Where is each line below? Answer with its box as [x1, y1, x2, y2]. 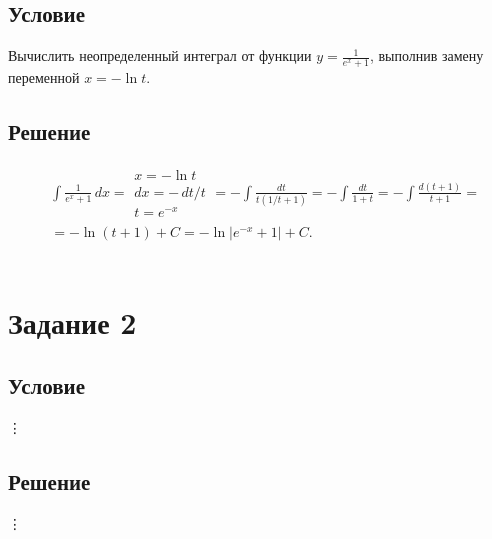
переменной [8, 67, 80, 88]
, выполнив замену [369, 45, 484, 66]
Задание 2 [8, 301, 137, 342]
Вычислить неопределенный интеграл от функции [8, 45, 312, 66]
